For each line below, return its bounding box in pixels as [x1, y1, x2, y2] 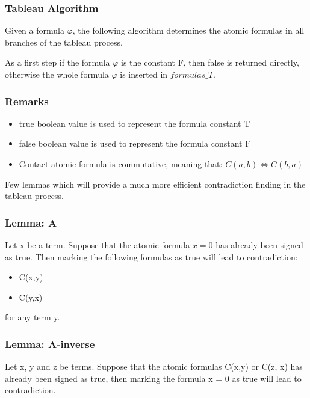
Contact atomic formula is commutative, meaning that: [19, 158, 223, 170]
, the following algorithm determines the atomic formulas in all [72, 24, 305, 37]
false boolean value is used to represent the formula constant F [19, 137, 251, 150]
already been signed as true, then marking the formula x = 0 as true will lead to [5, 372, 302, 384]
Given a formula [5, 24, 64, 37]
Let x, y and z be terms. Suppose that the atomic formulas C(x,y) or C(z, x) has [5, 360, 303, 373]
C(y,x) [19, 290, 43, 303]
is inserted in [120, 68, 168, 80]
